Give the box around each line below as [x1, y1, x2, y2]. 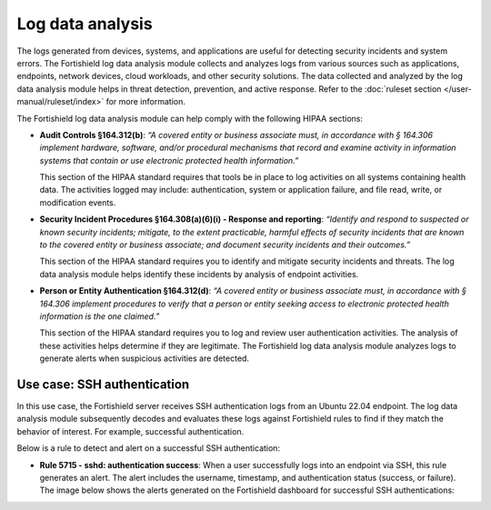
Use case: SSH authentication [16, 376, 190, 392]
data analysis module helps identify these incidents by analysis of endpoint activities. [39, 268, 359, 279]
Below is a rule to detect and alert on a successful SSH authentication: [16, 443, 281, 454]
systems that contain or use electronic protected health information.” [39, 155, 299, 165]
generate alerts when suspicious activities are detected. [39, 353, 250, 364]
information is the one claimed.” [39, 310, 160, 322]
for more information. [105, 96, 185, 107]
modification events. [39, 196, 116, 208]
